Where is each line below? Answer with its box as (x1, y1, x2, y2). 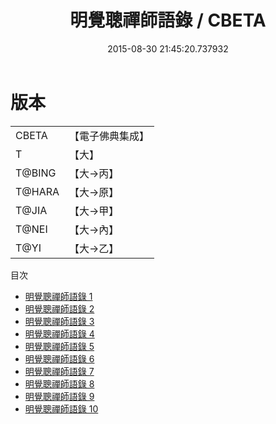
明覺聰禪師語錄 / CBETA (69, 9, 267, 32)
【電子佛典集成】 (69, 129, 150, 143)
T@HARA (15, 184, 60, 198)
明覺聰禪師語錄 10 (24, 402, 99, 415)
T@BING (15, 166, 57, 180)
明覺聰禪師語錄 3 (24, 315, 95, 327)
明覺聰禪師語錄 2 (24, 302, 95, 315)
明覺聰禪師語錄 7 (24, 365, 95, 377)
